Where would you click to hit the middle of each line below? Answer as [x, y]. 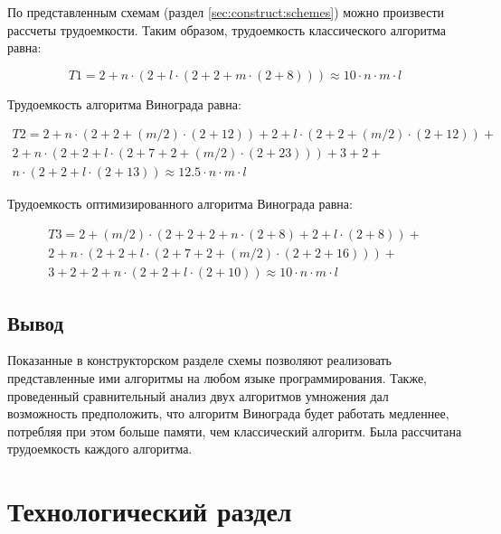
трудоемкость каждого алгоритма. [100, 449]
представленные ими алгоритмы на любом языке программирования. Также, [217, 377]
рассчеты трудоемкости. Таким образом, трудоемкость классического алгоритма [227, 29]
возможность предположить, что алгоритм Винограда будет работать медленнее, [228, 413]
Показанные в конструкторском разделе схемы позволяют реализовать [199, 360]
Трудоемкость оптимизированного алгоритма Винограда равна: [180, 204]
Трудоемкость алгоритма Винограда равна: [124, 103]
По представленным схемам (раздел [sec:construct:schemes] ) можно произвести [226, 12]
